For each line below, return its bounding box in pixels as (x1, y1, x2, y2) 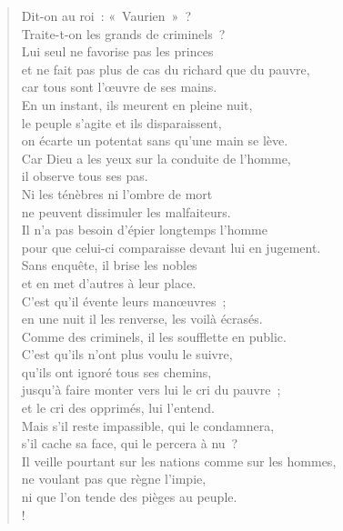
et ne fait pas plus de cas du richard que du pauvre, (21, 59, 310, 78)
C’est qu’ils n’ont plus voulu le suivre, (21, 345, 233, 364)
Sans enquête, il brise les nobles (21, 255, 197, 275)
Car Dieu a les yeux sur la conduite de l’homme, (21, 148, 291, 167)
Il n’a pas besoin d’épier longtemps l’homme (21, 220, 267, 239)
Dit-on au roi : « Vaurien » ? (21, 6, 191, 25)
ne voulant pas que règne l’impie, (21, 469, 207, 488)
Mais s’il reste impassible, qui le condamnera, (21, 416, 275, 435)
